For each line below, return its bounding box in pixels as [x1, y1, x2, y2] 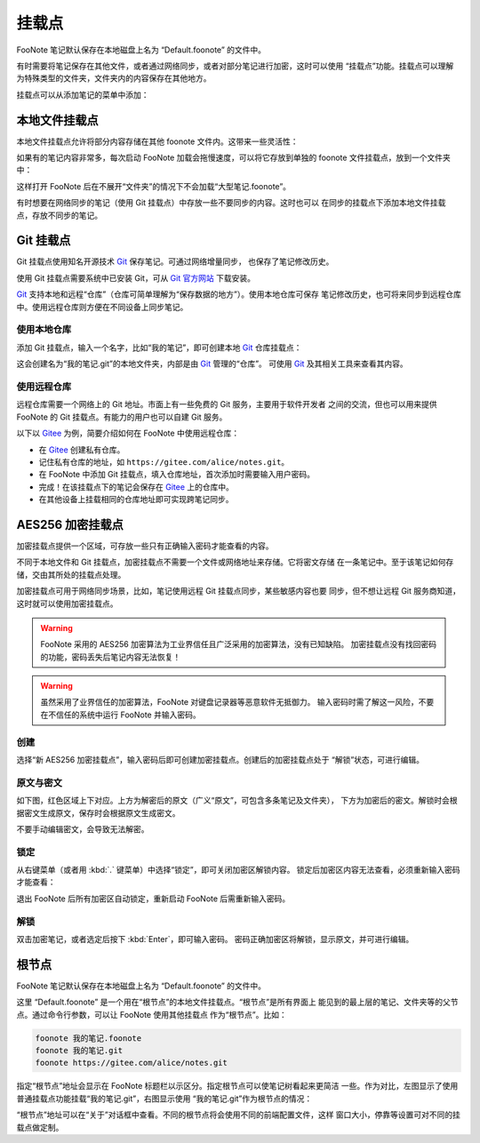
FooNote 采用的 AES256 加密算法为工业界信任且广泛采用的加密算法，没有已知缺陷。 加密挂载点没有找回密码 [40, 639, 437, 650]
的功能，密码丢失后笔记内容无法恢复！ [40, 651, 181, 662]
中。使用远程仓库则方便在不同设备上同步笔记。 [16, 301, 188, 312]
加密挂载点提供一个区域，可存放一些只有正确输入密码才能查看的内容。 [16, 540, 274, 551]
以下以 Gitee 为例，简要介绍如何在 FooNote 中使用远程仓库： [16, 428, 240, 439]
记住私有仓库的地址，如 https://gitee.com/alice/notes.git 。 [38, 456, 290, 467]
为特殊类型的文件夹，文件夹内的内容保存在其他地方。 [16, 73, 212, 84]
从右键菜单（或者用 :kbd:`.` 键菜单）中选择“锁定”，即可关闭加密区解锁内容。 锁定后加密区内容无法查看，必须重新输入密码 [16, 865, 461, 875]
